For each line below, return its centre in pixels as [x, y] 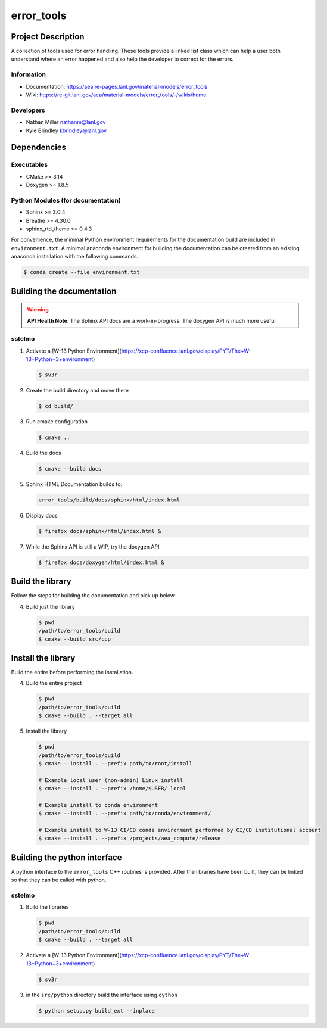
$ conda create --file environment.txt [82, 272]
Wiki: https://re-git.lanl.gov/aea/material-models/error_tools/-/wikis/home [116, 95]
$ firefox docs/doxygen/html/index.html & [101, 562]
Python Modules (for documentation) [66, 200]
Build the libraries [47, 907]
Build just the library [51, 606]
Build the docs [44, 453]
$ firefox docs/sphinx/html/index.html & [100, 531]
